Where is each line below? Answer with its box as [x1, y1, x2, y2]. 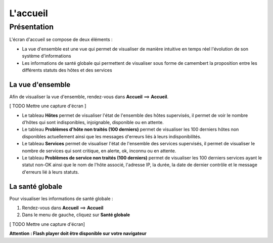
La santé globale [9, 182, 63, 191]
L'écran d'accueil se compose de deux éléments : [9, 36, 113, 43]
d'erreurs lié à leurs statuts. [22, 169, 79, 175]
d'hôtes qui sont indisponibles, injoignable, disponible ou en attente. [22, 119, 164, 126]
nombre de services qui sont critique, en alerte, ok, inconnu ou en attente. [22, 147, 176, 154]
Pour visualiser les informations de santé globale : [9, 195, 113, 201]
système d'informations [22, 53, 71, 59]
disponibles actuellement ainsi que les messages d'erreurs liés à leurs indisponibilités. [22, 133, 202, 139]
